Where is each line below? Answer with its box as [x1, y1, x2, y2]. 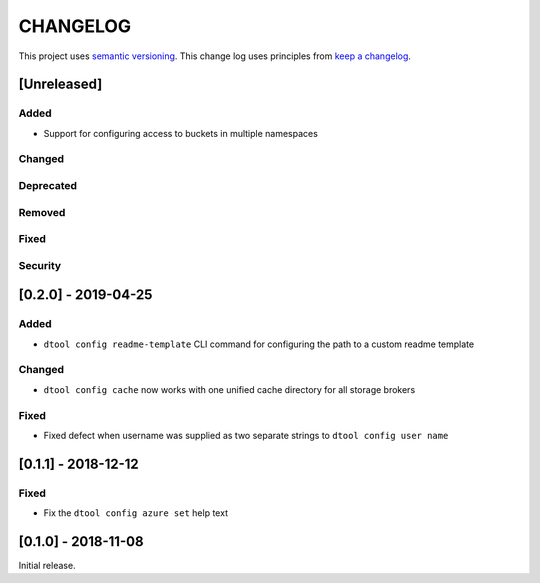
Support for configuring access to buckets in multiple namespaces [43, 127, 319, 139]
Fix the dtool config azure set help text [43, 507, 229, 519]
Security [18, 258, 62, 272]
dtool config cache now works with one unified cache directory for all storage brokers [43, 383, 416, 395]
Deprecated [18, 179, 78, 193]
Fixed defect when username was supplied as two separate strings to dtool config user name [43, 429, 449, 441]
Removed [18, 205, 66, 219]
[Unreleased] [18, 76, 103, 93]
